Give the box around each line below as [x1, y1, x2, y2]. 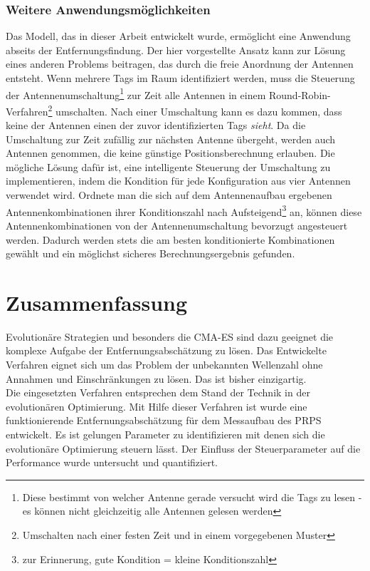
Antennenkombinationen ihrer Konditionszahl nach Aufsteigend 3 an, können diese [6, 202, 362, 219]
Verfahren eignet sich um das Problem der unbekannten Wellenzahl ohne [6, 357, 323, 371]
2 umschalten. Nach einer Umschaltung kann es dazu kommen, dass [48, 101, 342, 118]
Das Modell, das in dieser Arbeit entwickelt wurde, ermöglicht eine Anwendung [6, 29, 351, 43]
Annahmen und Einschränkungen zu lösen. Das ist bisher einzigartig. [6, 371, 307, 386]
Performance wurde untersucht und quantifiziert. [6, 455, 218, 470]
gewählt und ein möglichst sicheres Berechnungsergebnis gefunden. [6, 246, 295, 261]
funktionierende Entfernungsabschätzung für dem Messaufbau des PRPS [6, 413, 322, 428]
